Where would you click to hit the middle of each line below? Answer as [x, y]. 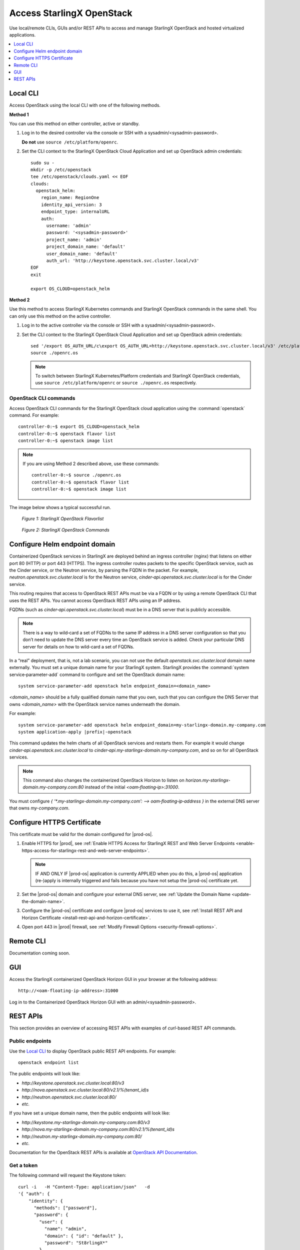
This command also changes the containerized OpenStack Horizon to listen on [103, 780]
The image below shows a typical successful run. [60, 507]
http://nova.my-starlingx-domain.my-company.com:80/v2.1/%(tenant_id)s [98, 1129]
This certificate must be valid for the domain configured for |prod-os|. [81, 834]
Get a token [23, 1165]
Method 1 [19, 114]
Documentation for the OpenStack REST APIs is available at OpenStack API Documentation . [103, 1152]
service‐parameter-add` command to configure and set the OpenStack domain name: [97, 674]
